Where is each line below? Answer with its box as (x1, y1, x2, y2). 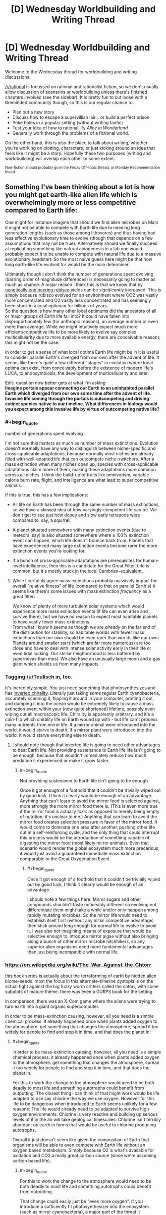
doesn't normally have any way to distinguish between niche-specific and (5, 445, 156, 451)
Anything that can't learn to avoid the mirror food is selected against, (19, 798, 160, 804)
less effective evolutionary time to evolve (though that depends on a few (5, 235, 153, 241)
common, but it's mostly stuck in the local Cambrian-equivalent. (12, 568, 143, 574)
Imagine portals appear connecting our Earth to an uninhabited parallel (5, 385, 155, 391)
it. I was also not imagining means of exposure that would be (27, 928, 151, 934)
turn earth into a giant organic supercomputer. (5, 1003, 100, 1009)
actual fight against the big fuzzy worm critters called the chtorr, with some (5, 983, 159, 989)
